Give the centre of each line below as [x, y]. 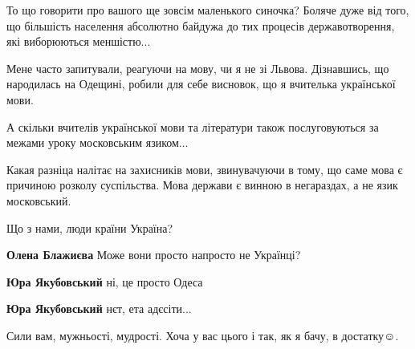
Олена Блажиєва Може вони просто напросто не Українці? [154, 255]
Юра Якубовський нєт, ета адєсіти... [99, 308]
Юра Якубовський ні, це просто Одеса [105, 281]
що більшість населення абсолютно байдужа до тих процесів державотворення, [201, 25]
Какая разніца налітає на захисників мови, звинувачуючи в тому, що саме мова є [205, 169]
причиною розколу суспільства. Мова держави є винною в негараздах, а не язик [202, 185]
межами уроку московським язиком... [98, 142]
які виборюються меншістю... [79, 41]
